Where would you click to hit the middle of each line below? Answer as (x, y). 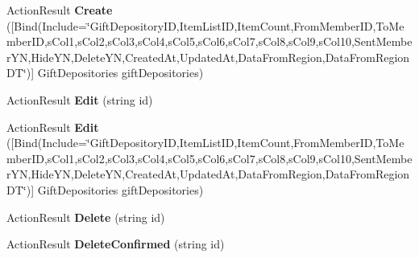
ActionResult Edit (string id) (80, 99)
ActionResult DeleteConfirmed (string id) (116, 244)
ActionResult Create (60, 10)
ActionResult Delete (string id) (86, 217)
